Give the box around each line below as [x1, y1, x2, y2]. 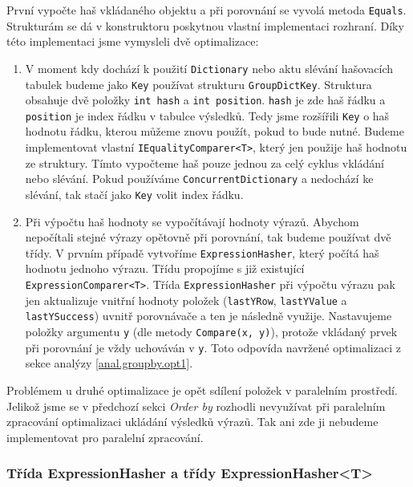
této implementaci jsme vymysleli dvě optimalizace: [6, 33, 259, 50]
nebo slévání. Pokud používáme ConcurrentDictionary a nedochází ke [25, 170, 374, 187]
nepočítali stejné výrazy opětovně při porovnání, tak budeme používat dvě [25, 229, 391, 246]
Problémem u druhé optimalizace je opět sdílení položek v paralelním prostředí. [6, 381, 398, 398]
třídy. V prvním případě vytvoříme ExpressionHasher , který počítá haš [25, 244, 379, 261]
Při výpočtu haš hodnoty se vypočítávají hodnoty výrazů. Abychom [25, 213, 359, 229]
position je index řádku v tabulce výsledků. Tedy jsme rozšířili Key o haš [25, 107, 390, 124]
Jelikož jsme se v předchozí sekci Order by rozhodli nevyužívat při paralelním [6, 397, 386, 414]
